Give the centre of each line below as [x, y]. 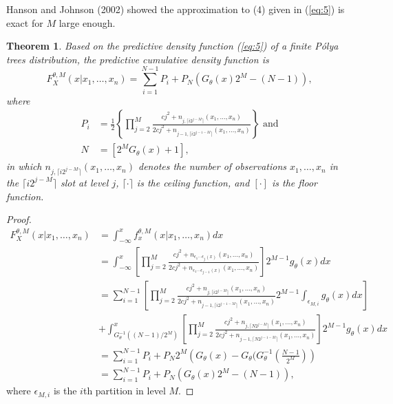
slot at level [84, 182]
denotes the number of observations [213, 166]
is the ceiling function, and [193, 182]
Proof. [19, 219]
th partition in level [124, 391]
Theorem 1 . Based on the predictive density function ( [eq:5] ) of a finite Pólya [172, 46]
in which [24, 166]
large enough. [87, 22]
